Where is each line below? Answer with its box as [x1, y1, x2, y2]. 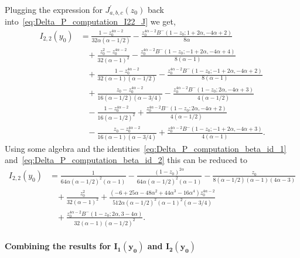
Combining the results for [5, 240, 111, 252]
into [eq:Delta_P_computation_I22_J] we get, [5, 15, 176, 28]
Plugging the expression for [5, 4, 103, 15]
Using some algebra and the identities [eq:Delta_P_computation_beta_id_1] [5, 142, 287, 154]
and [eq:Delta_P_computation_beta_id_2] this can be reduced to [5, 154, 247, 166]
